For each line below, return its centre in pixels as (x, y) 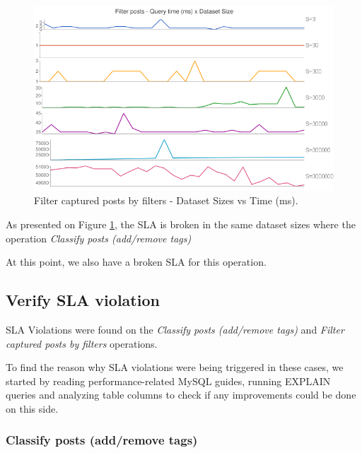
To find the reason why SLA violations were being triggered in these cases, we (175, 367)
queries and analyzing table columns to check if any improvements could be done (181, 395)
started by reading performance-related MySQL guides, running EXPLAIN (168, 381)
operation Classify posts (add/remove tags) (99, 238)
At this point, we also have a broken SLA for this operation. (136, 262)
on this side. (32, 408)
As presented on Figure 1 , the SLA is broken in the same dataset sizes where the (181, 224)
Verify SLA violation (83, 300)
